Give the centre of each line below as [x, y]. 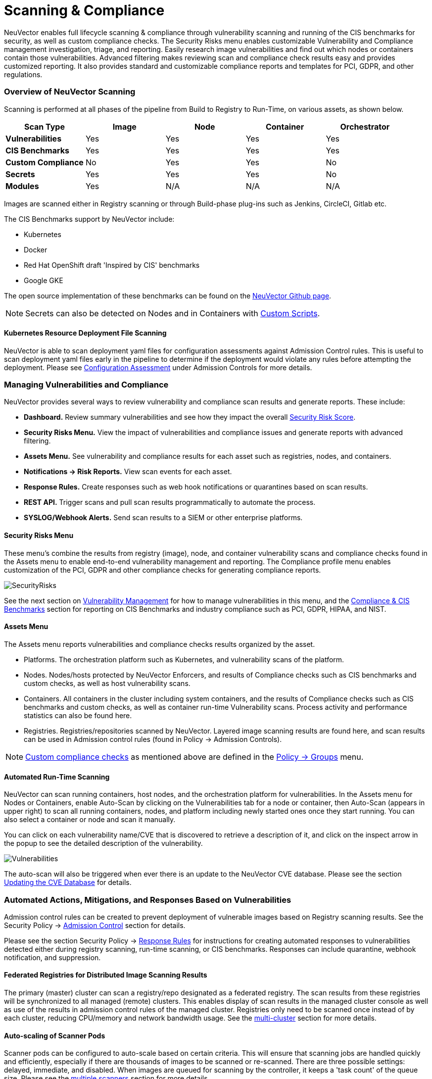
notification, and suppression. [52, 957]
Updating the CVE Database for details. [68, 883]
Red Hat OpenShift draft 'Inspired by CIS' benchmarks [112, 265]
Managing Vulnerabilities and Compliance [86, 385]
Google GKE [44, 280]
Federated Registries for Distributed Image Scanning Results [106, 975]
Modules [22, 186]
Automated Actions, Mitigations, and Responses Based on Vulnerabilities [148, 900]
